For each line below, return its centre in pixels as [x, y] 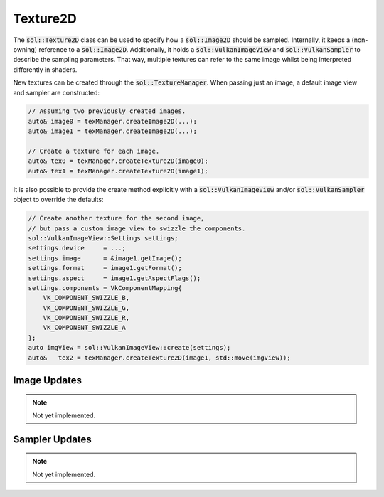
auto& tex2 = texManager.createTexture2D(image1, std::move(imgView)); [159, 358]
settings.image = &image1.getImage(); [105, 258]
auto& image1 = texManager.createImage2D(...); [112, 131]
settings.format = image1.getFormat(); [105, 268]
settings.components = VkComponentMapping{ [105, 288]
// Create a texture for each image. [94, 151]
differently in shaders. [45, 69]
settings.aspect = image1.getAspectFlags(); [114, 278]
